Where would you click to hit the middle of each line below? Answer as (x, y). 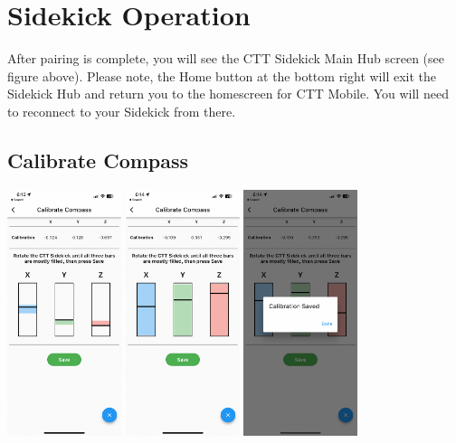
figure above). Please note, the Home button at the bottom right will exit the (222, 75)
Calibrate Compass (98, 160)
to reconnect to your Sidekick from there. (122, 111)
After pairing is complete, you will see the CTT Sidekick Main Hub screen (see (226, 58)
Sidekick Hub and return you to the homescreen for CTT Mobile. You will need (228, 94)
